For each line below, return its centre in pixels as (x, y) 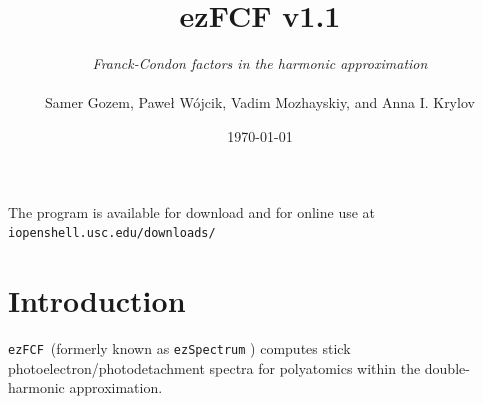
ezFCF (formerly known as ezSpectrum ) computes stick (179, 347)
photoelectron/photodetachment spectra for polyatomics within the (214, 367)
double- (447, 367)
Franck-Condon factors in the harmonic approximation (260, 63)
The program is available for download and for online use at (192, 211)
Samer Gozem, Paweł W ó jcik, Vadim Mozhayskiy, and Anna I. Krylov (260, 102)
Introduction (97, 299)
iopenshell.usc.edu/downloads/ (112, 233)
